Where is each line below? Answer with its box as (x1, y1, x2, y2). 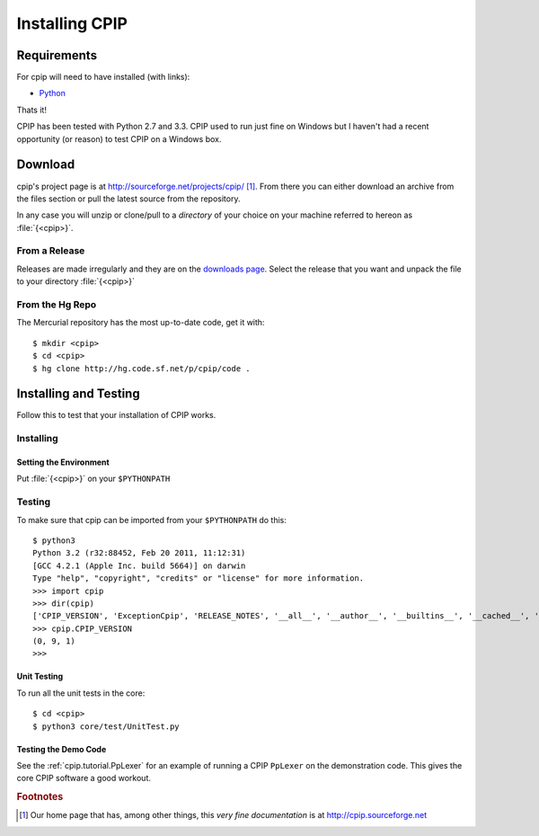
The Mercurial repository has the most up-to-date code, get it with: (16, 317, 265, 328)
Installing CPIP (16, 13, 128, 33)
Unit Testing (16, 671, 64, 682)
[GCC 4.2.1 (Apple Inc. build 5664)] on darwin (32, 560, 246, 571)
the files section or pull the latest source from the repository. (16, 193, 241, 204)
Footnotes (16, 791, 64, 804)
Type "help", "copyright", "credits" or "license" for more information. (32, 574, 365, 583)
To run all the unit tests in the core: (16, 688, 146, 698)
